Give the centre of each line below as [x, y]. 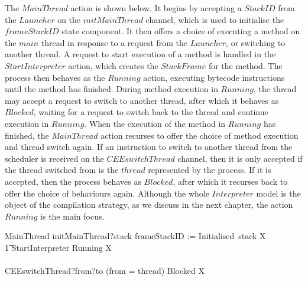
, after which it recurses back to [230, 181]
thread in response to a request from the [114, 42]
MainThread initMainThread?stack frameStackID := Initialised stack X [135, 236]
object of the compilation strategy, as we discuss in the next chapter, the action [149, 205]
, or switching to [256, 42]
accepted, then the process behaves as [73, 181]
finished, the [27, 135]
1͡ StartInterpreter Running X [58, 247]
